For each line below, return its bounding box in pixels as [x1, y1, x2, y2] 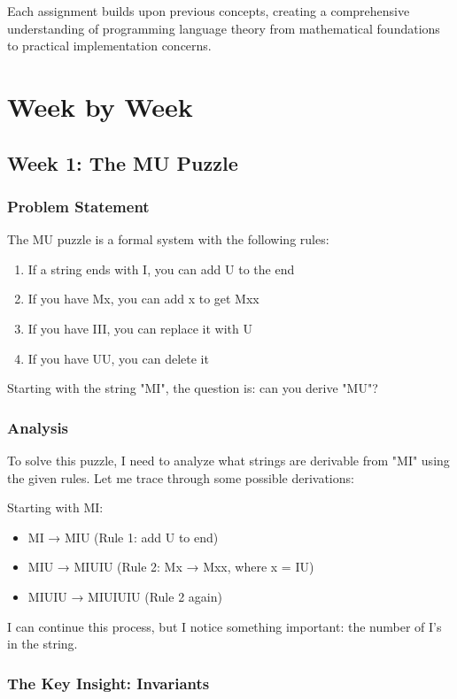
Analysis [7, 416, 69, 438]
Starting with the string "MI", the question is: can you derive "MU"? [7, 379, 378, 397]
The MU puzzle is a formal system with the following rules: [7, 230, 329, 249]
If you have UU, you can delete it [27, 349, 209, 367]
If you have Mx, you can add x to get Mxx [27, 289, 259, 308]
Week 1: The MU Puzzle [7, 149, 238, 176]
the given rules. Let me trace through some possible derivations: [7, 468, 354, 487]
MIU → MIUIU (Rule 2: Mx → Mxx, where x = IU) [27, 557, 314, 576]
